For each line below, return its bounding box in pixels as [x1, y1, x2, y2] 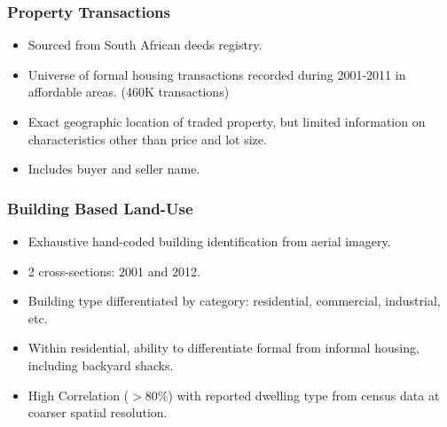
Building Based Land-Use [7, 197, 193, 219]
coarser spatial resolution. [27, 403, 168, 422]
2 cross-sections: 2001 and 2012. [27, 261, 200, 280]
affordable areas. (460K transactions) [27, 82, 230, 101]
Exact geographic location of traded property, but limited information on [27, 113, 426, 130]
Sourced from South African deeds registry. [27, 35, 263, 54]
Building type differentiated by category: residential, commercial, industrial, [27, 291, 441, 310]
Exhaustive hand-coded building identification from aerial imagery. [27, 232, 391, 250]
